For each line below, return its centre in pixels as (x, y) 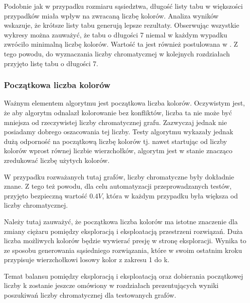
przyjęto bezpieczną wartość (46, 195)
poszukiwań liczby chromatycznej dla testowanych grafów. (90, 295)
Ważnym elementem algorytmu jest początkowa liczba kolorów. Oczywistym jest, (125, 103)
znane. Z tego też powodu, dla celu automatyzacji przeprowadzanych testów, (118, 186)
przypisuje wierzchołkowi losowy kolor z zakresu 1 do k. (87, 259)
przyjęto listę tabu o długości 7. (51, 63)
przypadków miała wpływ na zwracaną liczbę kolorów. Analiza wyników (111, 15)
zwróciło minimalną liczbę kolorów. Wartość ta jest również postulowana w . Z (121, 44)
